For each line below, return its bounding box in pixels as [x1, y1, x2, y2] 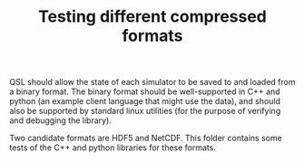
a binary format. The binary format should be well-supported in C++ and [9, 86, 280, 97]
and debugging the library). [9, 115, 112, 126]
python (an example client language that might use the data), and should [9, 96, 281, 107]
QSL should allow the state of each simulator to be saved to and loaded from [9, 77, 296, 88]
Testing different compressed [37, 6, 268, 27]
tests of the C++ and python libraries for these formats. [9, 142, 216, 153]
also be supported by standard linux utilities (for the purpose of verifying [9, 106, 281, 117]
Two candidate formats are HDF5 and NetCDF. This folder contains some [9, 133, 283, 144]
